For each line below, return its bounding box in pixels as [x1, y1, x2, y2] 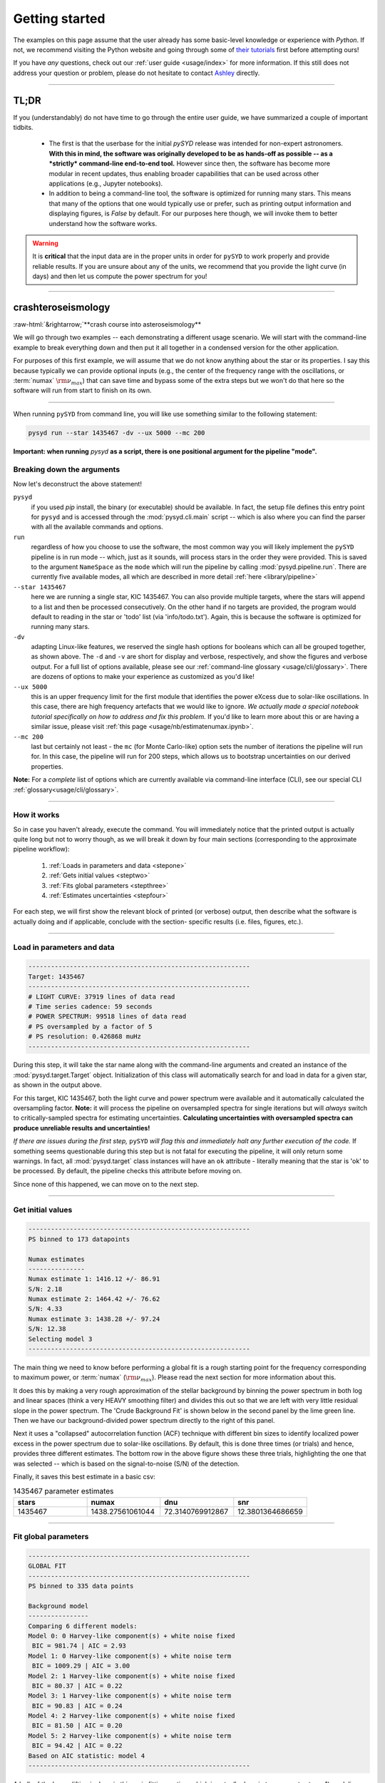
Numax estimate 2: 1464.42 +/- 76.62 [28, 1295, 160, 1303]
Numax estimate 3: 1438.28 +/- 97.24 [28, 1314, 160, 1323]
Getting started [13, 11, 106, 26]
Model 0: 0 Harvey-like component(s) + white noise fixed [28, 1632, 235, 1640]
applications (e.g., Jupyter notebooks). [48, 179, 163, 188]
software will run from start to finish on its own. [13, 386, 153, 395]
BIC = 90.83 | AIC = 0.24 [32, 1702, 123, 1710]
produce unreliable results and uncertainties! [13, 1123, 150, 1132]
